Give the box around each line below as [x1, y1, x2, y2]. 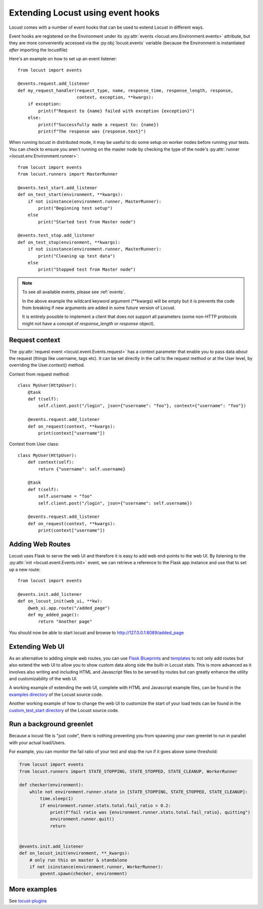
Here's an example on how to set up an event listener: [9, 56, 117, 62]
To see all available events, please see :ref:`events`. [22, 289, 126, 295]
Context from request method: [9, 371, 70, 377]
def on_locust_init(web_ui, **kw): [18, 598, 103, 604]
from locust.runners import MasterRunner [18, 171, 118, 177]
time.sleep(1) [39, 796, 74, 802]
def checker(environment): [19, 782, 84, 788]
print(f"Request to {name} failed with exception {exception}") [38, 108, 195, 114]
